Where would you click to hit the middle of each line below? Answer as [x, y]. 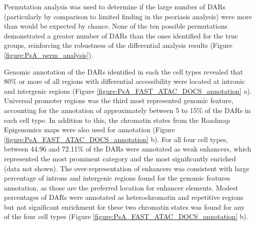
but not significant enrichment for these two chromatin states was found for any [124, 206]
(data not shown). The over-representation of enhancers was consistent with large [127, 168]
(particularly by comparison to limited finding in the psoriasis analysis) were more [128, 16]
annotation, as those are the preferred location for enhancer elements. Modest [121, 187]
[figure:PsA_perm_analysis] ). [49, 55]
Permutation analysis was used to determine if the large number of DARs [115, 6]
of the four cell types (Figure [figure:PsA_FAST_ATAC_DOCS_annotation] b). [126, 216]
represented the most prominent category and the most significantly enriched [120, 158]
